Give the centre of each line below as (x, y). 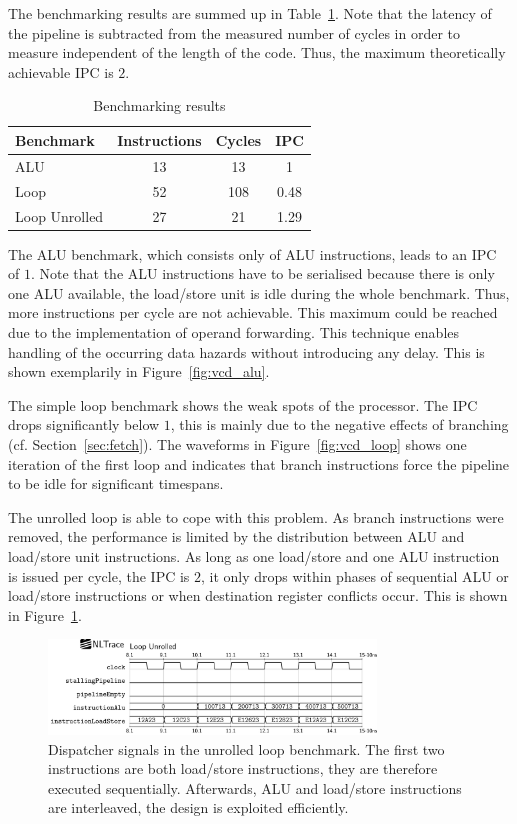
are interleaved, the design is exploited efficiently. (198, 807)
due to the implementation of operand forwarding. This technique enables (234, 331)
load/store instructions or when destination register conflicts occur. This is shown (258, 595)
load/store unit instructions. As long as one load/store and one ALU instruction (254, 555)
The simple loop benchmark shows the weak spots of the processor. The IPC (243, 404)
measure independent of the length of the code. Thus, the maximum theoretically (257, 52)
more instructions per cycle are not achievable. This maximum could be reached (253, 312)
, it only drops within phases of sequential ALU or (355, 575)
